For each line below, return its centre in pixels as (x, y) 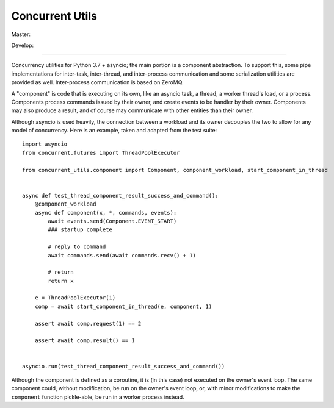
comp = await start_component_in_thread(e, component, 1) (123, 306)
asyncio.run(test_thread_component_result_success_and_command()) (124, 366)
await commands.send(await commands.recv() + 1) (122, 255)
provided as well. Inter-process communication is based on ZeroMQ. (97, 82)
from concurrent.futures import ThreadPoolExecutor (101, 153)
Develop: (23, 45)
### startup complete (80, 230)
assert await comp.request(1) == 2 (88, 324)
